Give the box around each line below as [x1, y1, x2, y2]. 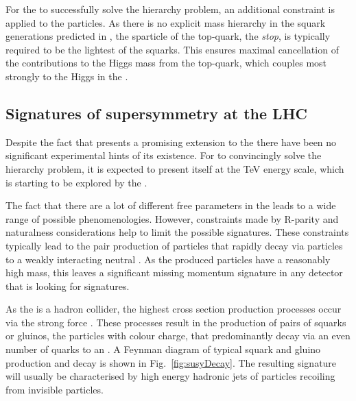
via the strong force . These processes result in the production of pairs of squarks [5, 315, 346, 329]
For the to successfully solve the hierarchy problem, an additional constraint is [5, 2, 335, 16]
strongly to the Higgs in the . [5, 69, 128, 83]
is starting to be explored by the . [5, 175, 147, 189]
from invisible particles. [5, 382, 104, 396]
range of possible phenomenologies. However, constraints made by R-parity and [5, 211, 339, 226]
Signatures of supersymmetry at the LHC [5, 102, 307, 123]
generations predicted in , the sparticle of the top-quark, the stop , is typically [5, 29, 331, 43]
